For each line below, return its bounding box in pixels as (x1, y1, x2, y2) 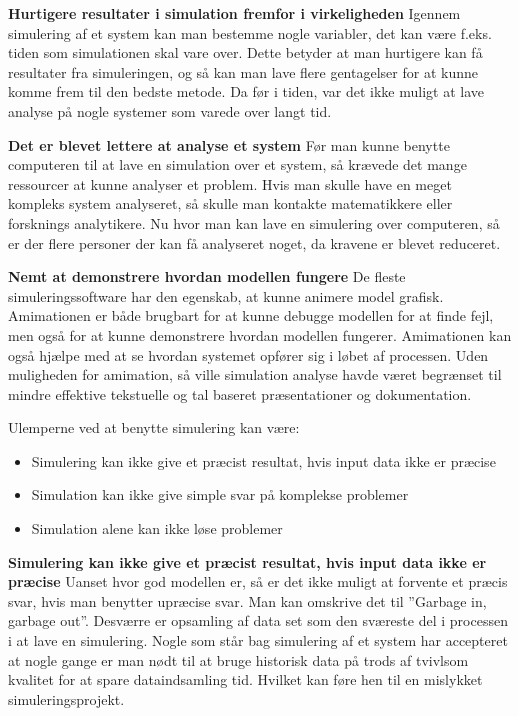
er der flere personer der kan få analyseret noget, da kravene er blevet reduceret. (8, 232, 501, 253)
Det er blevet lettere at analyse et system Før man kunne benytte (8, 134, 450, 155)
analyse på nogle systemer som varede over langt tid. (8, 100, 332, 121)
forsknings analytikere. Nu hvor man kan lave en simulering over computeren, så (8, 212, 500, 233)
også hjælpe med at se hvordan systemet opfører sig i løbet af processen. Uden (8, 344, 489, 365)
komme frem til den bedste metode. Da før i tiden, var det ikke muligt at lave (8, 81, 484, 102)
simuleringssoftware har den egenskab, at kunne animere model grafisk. (8, 285, 444, 306)
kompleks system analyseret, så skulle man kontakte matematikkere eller (8, 193, 453, 214)
